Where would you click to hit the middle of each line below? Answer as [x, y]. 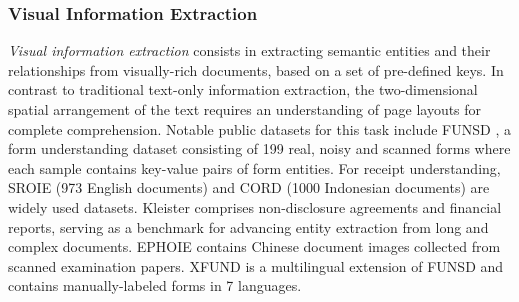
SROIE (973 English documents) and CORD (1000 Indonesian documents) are [249, 187]
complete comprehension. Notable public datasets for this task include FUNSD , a [259, 128]
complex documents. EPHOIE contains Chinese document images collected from [254, 246]
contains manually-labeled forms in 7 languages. [155, 285]
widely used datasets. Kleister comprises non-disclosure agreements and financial [255, 206]
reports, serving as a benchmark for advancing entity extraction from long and [248, 226]
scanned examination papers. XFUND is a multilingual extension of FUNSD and [256, 265]
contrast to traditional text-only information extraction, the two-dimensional [243, 89]
